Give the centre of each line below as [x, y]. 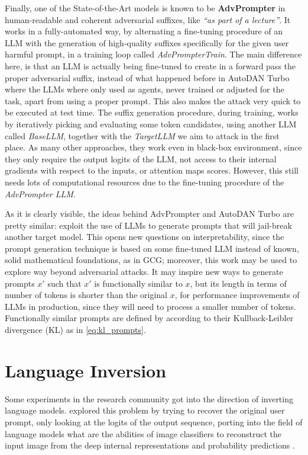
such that [64, 283]
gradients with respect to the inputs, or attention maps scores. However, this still [152, 170]
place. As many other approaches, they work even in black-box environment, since [153, 147]
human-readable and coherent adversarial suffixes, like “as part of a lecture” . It [148, 19]
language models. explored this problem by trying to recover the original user [145, 410]
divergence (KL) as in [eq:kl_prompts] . [75, 330]
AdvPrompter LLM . [40, 193]
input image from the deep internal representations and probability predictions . [150, 445]
